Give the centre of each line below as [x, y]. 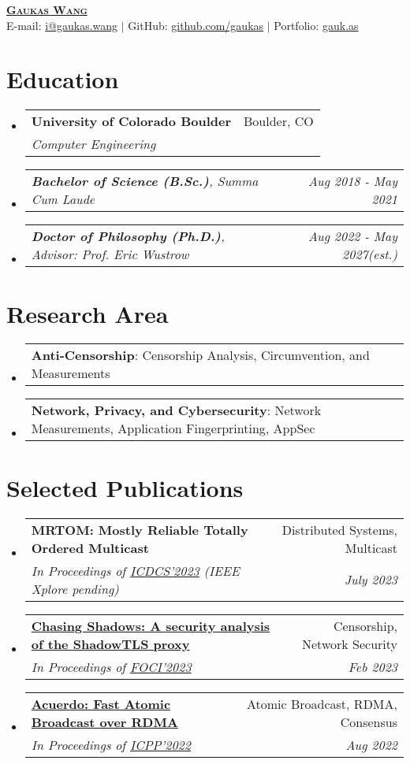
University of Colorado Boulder [131, 121]
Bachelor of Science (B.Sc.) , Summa [145, 181]
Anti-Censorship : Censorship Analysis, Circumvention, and [200, 355]
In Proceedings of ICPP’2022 [111, 744]
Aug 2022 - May [353, 236]
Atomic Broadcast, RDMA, [322, 703]
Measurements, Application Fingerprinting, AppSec [173, 428]
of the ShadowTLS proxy [110, 643]
